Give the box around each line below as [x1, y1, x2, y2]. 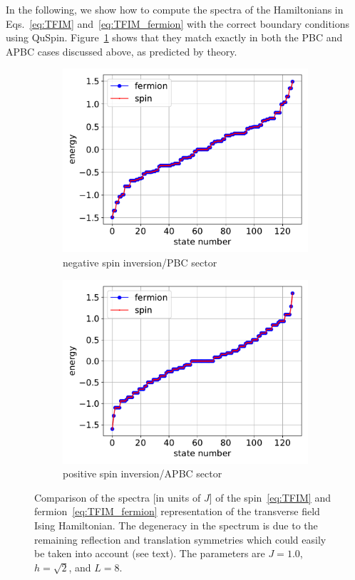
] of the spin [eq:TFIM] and [209, 490, 331, 504]
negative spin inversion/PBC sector [63, 254, 217, 269]
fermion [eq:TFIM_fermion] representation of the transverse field [34, 504, 320, 519]
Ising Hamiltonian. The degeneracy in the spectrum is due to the [34, 517, 318, 532]
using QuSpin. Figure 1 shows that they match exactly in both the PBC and [6, 30, 343, 45]
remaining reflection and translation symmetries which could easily [34, 532, 326, 547]
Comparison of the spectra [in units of [34, 490, 201, 504]
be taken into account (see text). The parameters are [34, 546, 265, 561]
